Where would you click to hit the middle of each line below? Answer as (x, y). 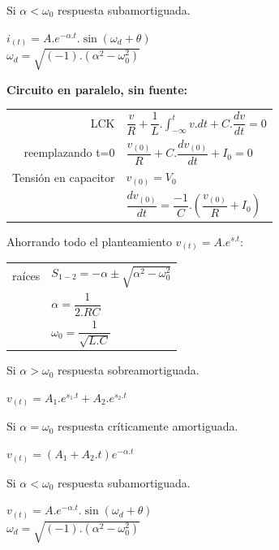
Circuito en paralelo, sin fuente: (97, 89)
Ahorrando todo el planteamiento (89, 241)
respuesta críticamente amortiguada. (148, 426)
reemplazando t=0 (69, 152)
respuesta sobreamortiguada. (129, 370)
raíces (26, 276)
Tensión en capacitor (64, 178)
